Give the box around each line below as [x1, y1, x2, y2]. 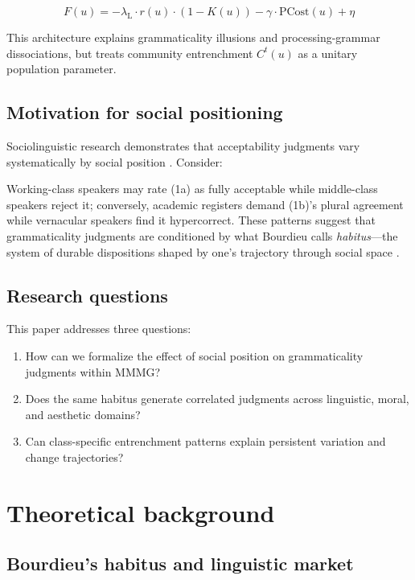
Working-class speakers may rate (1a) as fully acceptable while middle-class [6, 180, 378, 197]
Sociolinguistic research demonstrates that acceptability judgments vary [6, 137, 360, 154]
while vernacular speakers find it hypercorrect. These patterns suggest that [6, 212, 376, 228]
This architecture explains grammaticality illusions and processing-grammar [6, 29, 380, 45]
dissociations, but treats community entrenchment [6, 44, 253, 61]
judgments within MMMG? [25, 363, 161, 380]
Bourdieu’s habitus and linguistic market [6, 551, 354, 576]
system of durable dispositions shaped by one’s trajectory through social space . [6, 243, 400, 260]
